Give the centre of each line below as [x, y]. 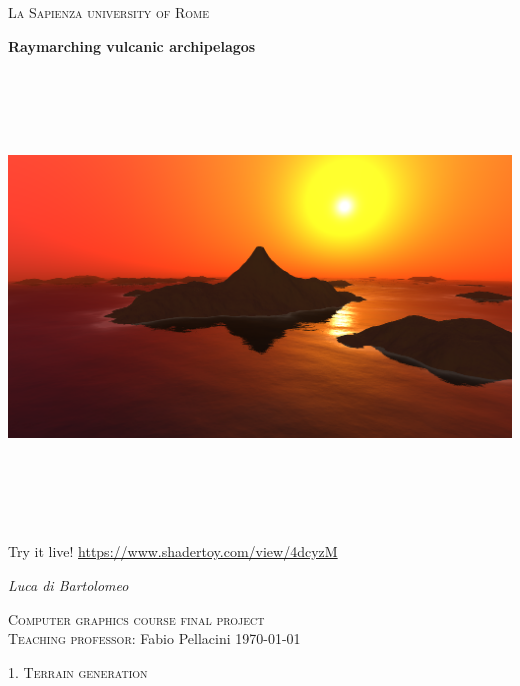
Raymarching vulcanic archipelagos [132, 45]
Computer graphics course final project [136, 618]
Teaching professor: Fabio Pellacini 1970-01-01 [154, 638]
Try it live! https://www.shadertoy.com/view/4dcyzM [173, 551]
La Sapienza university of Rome [109, 12]
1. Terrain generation [78, 671]
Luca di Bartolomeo [68, 584]
